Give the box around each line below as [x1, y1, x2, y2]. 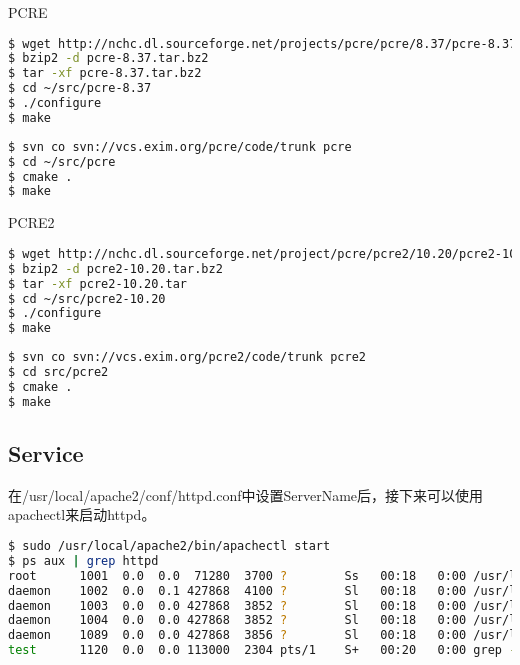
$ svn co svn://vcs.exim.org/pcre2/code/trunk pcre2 [8, 350, 366, 365]
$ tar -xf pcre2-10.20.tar [8, 276, 187, 291]
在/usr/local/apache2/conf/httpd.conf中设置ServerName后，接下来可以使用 [8, 484, 484, 505]
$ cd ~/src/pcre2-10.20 [8, 291, 166, 306]
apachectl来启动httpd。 [8, 504, 156, 525]
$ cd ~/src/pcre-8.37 [8, 81, 152, 96]
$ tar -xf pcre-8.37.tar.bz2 [8, 66, 202, 81]
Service [8, 438, 84, 469]
